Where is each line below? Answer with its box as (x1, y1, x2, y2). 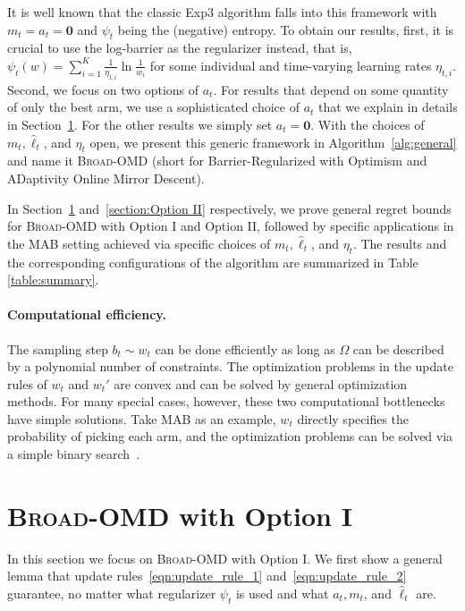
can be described (352, 339, 444, 358)
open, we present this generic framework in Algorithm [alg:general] (89, 132, 457, 151)
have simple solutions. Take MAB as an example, (7, 409, 276, 428)
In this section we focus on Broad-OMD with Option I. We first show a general (7, 548, 443, 567)
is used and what (235, 583, 329, 602)
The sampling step (7, 339, 108, 358)
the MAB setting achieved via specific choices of (7, 233, 271, 252)
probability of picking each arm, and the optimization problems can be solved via (7, 427, 453, 446)
